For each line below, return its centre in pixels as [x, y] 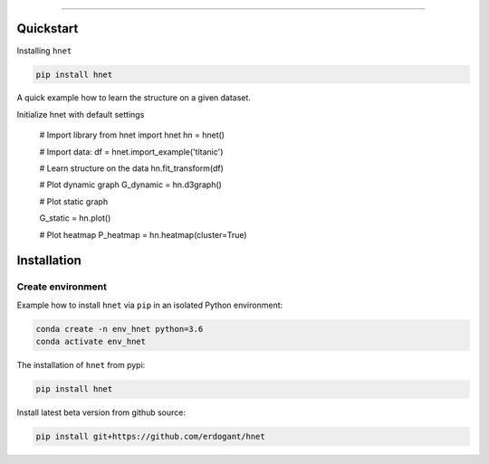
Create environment [62, 287]
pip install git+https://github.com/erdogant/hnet [151, 437]
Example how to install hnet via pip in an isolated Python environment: [150, 305]
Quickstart [48, 28]
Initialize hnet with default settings [81, 114]
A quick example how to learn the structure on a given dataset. [134, 98]
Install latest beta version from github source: [101, 412]
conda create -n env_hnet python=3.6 [120, 329]
